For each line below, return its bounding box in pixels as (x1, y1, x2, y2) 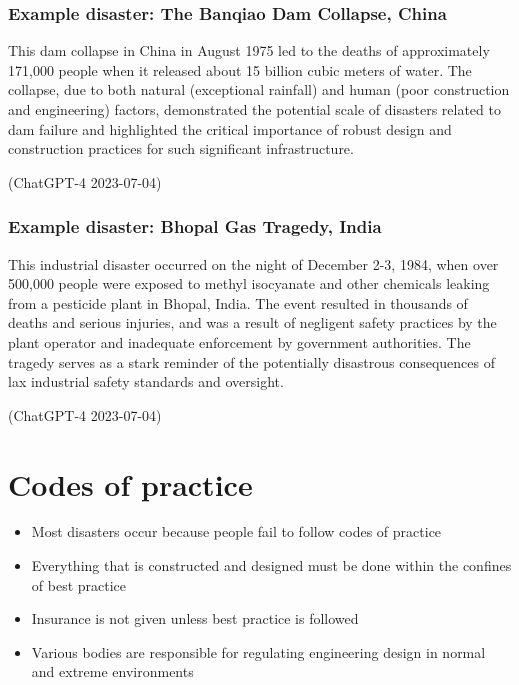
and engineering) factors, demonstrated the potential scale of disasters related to (8, 99, 501, 119)
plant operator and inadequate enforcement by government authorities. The (8, 331, 471, 352)
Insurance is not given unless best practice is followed (31, 608, 359, 629)
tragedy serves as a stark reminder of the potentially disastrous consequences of (8, 351, 496, 372)
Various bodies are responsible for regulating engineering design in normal (31, 641, 486, 662)
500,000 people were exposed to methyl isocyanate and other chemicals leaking (8, 273, 490, 294)
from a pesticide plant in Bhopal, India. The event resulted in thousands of (8, 292, 468, 313)
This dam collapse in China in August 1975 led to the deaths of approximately (8, 40, 490, 61)
